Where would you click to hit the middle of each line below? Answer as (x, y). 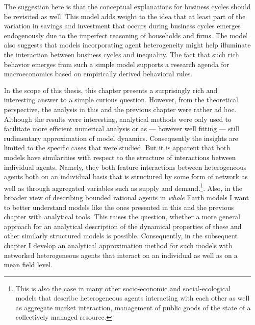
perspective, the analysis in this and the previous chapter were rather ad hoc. (120, 109)
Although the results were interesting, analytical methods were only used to (118, 119)
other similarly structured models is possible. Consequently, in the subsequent (121, 236)
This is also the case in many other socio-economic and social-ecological (123, 288)
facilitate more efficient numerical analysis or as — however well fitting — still (122, 128)
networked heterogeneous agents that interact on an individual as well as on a (121, 255)
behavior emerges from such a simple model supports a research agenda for (117, 64)
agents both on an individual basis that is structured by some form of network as (126, 176)
